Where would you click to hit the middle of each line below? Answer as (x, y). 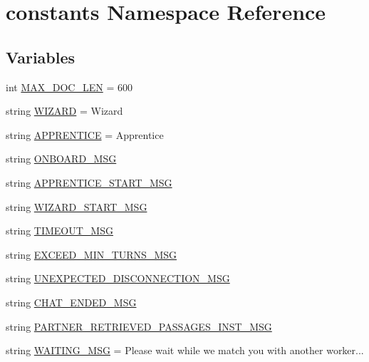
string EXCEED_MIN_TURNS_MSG (92, 254)
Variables (41, 57)
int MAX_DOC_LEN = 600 (69, 87)
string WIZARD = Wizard (64, 111)
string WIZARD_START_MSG (77, 206)
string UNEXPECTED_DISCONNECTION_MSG (118, 278)
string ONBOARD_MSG (61, 159)
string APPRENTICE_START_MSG (89, 182)
